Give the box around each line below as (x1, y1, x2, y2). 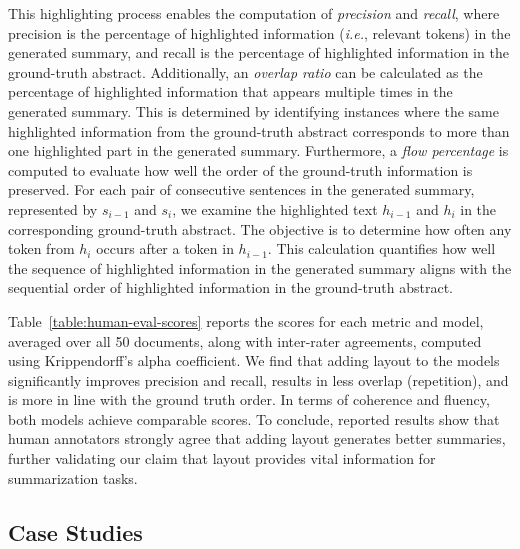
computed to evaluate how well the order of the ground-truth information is (8, 159, 473, 180)
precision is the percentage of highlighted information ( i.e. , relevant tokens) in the (8, 22, 511, 43)
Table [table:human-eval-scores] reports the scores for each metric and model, (8, 310, 484, 331)
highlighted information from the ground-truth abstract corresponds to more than (8, 120, 510, 141)
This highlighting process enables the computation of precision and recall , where (8, 3, 500, 23)
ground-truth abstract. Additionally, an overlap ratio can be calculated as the (8, 61, 483, 82)
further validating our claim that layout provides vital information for (8, 448, 436, 469)
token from (8, 238, 75, 259)
